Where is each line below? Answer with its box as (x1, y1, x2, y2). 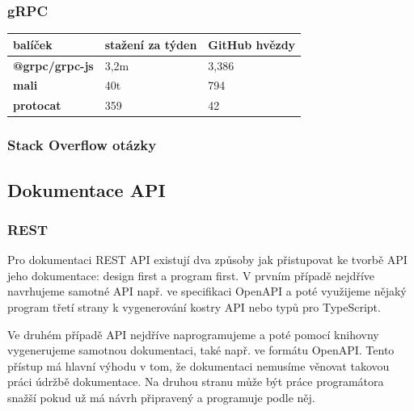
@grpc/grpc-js (13, 57, 94, 73)
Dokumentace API (7, 177, 166, 202)
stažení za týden (104, 36, 197, 52)
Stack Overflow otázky (7, 135, 157, 155)
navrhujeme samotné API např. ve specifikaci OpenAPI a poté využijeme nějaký (7, 283, 407, 300)
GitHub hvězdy (208, 36, 296, 52)
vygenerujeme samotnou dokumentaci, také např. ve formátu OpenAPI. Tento (7, 342, 395, 359)
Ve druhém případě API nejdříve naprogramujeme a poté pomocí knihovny (7, 325, 379, 342)
